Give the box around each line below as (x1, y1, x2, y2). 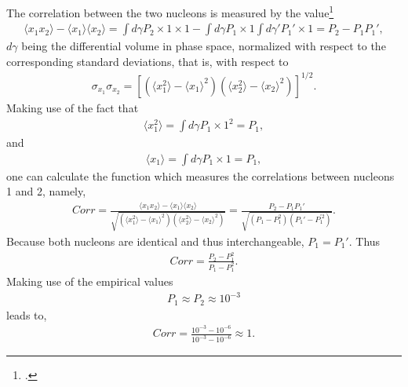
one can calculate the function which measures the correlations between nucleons (6, 167, 395, 184)
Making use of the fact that (6, 100, 139, 115)
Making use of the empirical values (6, 273, 173, 290)
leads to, (6, 306, 47, 323)
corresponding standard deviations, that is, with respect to (6, 53, 289, 69)
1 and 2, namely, (6, 183, 86, 199)
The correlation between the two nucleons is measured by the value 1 (6, 2, 334, 20)
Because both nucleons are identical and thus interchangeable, (6, 232, 304, 249)
